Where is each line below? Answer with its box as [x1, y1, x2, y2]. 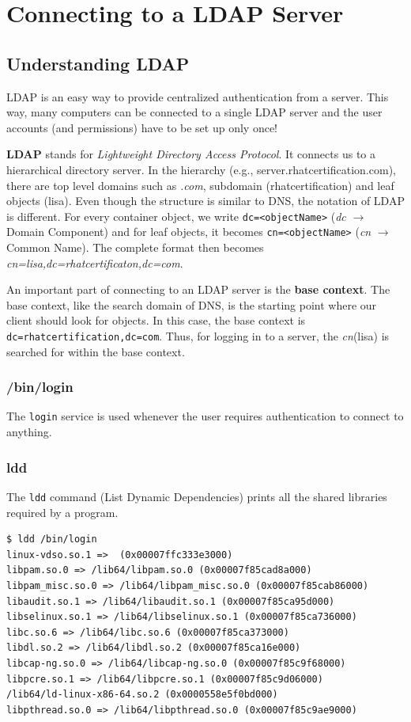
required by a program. [6, 503, 119, 520]
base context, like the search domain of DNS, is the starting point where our [6, 296, 377, 313]
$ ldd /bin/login [6, 534, 97, 545]
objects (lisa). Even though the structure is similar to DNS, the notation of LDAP [6, 192, 405, 209]
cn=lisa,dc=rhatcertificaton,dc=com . [6, 254, 183, 271]
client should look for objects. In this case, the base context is [6, 312, 306, 329]
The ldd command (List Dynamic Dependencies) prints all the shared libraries [6, 488, 387, 504]
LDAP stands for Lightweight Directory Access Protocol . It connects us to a [6, 146, 376, 162]
